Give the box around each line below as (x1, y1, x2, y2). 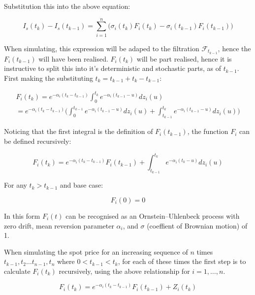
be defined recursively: (4, 136, 71, 146)
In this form (4, 210, 40, 221)
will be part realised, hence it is (136, 53, 232, 64)
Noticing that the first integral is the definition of (4, 126, 153, 136)
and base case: (60, 180, 103, 190)
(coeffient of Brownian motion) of (147, 220, 248, 230)
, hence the (218, 43, 251, 53)
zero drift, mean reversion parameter (4, 220, 114, 230)
